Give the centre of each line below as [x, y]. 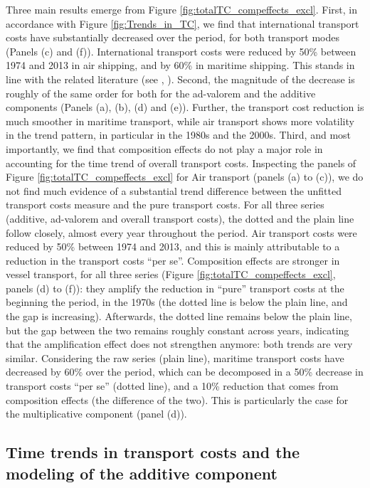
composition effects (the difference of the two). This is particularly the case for [177, 399]
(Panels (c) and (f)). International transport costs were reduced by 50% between [181, 51]
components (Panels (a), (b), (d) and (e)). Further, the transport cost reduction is [185, 107]
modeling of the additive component [142, 473]
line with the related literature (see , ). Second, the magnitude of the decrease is [180, 79]
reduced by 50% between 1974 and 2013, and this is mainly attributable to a [173, 246]
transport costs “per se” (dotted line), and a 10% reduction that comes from [172, 386]
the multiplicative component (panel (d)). [96, 414]
